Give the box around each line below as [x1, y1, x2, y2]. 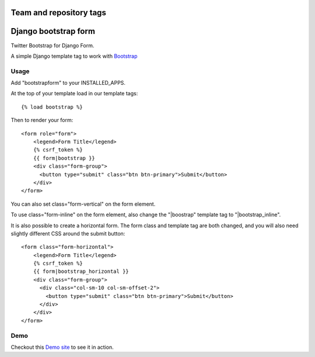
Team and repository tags [10, 8, 106, 18]
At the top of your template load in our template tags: [10, 90, 138, 97]
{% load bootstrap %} [21, 103, 83, 110]
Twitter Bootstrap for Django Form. [10, 41, 94, 49]
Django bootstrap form [10, 26, 96, 36]
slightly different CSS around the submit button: [10, 230, 125, 237]
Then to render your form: [10, 117, 73, 124]
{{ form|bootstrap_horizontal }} [33, 268, 129, 275]
